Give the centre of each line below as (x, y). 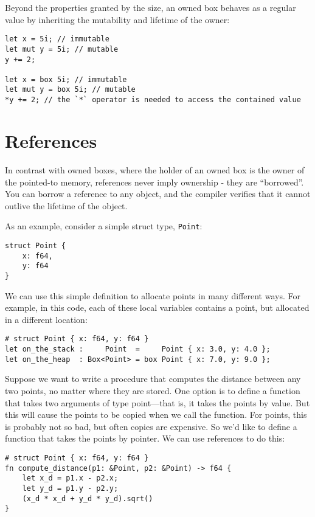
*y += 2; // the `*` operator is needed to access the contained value (153, 100)
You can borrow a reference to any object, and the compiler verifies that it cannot (158, 194)
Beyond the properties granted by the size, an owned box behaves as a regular (151, 7)
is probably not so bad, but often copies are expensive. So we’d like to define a (151, 426)
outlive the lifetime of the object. (66, 205)
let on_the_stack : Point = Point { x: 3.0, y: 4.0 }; (138, 349)
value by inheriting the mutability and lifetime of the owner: (117, 19)
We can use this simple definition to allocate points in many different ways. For (153, 295)
